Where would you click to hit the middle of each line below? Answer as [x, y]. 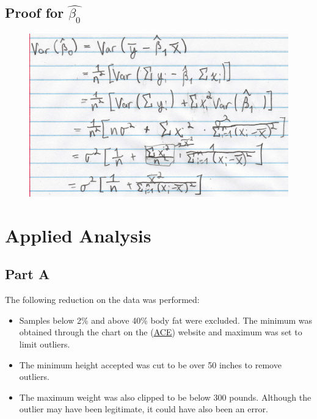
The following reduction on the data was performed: [102, 300]
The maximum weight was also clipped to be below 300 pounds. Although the [165, 397]
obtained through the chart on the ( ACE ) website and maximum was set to [161, 332]
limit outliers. [45, 344]
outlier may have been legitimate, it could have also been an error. [144, 409]
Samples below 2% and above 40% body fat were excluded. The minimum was [166, 320]
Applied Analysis [78, 235]
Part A [27, 274]
